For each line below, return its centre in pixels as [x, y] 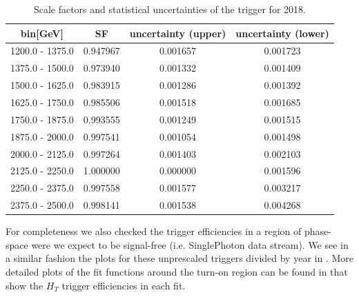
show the [25, 285]
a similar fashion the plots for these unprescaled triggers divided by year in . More [179, 258]
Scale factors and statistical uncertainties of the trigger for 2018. [169, 9]
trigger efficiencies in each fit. [124, 285]
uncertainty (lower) [282, 33]
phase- [318, 231]
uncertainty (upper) [178, 33]
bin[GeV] [42, 33]
